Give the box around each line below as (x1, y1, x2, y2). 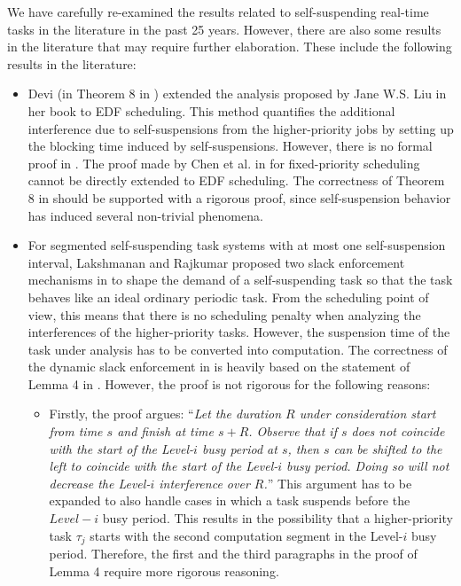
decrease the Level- (49, 473, 151, 492)
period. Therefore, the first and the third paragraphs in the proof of (49, 544, 418, 563)
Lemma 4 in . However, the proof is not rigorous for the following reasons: (27, 374, 431, 393)
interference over (159, 473, 250, 492)
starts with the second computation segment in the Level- (90, 526, 403, 544)
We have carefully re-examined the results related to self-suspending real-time (7, 3, 429, 20)
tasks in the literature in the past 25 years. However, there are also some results (7, 20, 441, 38)
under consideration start (299, 404, 436, 423)
